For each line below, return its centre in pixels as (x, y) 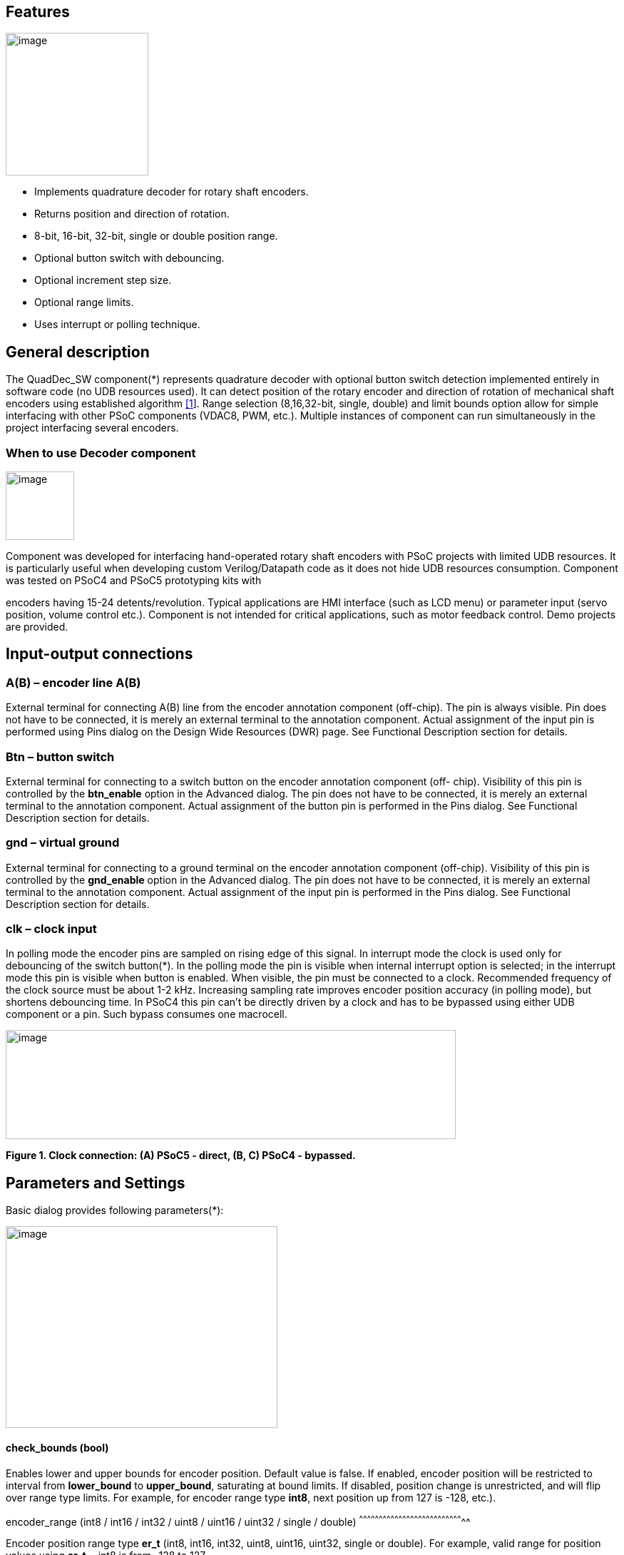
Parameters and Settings (96, 1183)
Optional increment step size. (103, 280)
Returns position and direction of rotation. (132, 214)
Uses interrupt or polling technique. (117, 325)
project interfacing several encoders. (92, 428)
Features (38, 12)
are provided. (37, 627)
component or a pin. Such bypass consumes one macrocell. (147, 1014)
